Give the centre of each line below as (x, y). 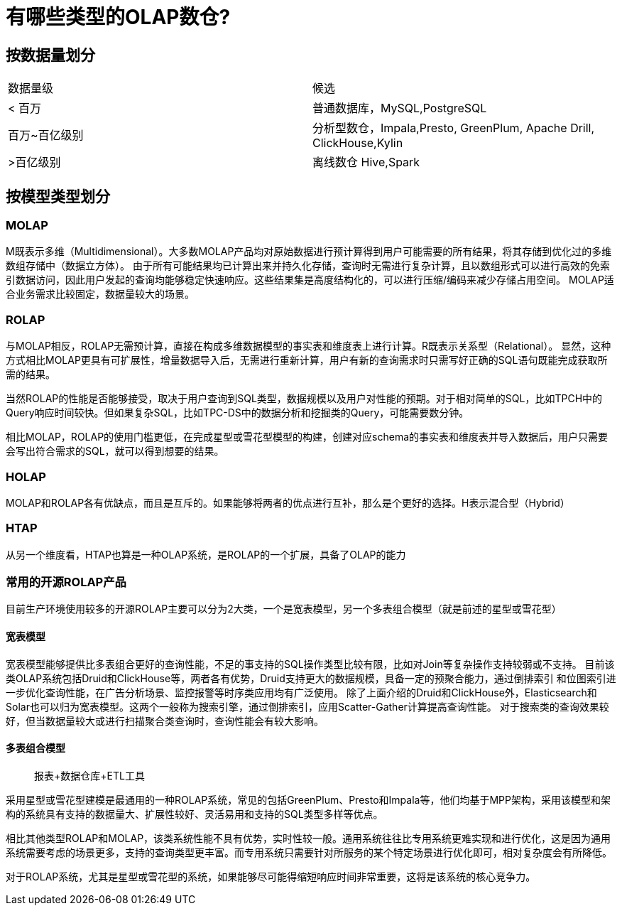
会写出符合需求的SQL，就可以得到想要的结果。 (115, 451)
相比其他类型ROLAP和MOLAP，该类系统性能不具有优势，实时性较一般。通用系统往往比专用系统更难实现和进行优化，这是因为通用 (309, 838)
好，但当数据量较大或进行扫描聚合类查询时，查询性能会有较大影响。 (165, 721)
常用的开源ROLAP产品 (66, 582)
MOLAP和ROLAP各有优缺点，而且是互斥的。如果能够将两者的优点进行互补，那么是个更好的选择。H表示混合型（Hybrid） (288, 502)
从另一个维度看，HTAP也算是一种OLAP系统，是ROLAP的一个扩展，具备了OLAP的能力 (206, 554)
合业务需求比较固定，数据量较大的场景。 (100, 294)
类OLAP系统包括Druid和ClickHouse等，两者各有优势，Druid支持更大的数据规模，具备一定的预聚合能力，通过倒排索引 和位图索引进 (311, 678)
